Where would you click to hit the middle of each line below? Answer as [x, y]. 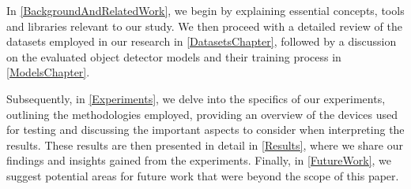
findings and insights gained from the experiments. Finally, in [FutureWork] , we [199, 160]
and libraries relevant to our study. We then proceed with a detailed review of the [204, 26]
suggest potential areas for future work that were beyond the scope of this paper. [203, 175]
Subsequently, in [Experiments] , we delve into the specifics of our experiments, [196, 98]
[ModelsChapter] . [48, 72]
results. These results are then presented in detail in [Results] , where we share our [205, 145]
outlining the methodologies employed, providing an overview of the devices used [202, 114]
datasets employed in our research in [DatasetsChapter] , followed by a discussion [202, 41]
